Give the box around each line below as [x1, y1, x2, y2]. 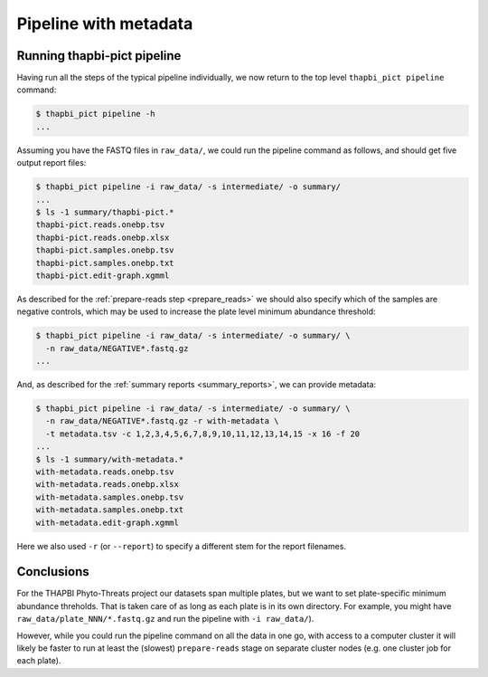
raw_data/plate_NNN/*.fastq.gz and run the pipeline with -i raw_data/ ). [16, 614, 314, 625]
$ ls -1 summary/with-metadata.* [35, 453, 184, 464]
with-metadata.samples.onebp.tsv [35, 491, 184, 502]
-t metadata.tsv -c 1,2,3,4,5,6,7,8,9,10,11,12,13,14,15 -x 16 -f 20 [45, 428, 361, 439]
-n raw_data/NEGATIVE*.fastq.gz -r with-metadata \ [45, 416, 279, 426]
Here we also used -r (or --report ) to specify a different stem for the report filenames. [16, 540, 347, 551]
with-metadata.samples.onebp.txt [35, 505, 184, 515]
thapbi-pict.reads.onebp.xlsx [35, 232, 170, 243]
